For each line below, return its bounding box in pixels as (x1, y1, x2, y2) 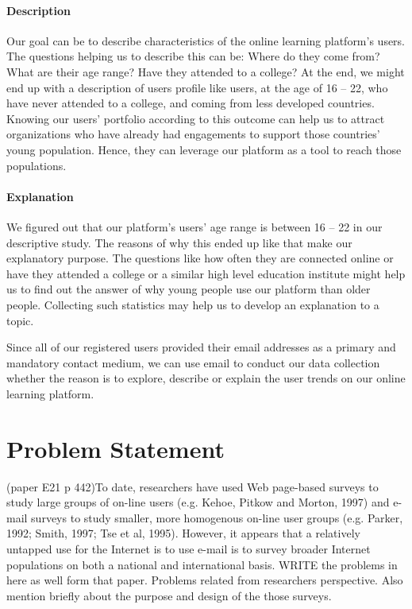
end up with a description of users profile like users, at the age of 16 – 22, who (6, 79, 388, 95)
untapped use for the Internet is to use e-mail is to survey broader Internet (6, 540, 371, 557)
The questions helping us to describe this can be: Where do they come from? (6, 48, 380, 64)
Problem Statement (6, 432, 225, 464)
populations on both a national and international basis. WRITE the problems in (6, 556, 398, 572)
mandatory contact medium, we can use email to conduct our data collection (6, 354, 380, 370)
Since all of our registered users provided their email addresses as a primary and (6, 339, 396, 355)
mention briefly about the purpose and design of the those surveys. (6, 587, 332, 603)
